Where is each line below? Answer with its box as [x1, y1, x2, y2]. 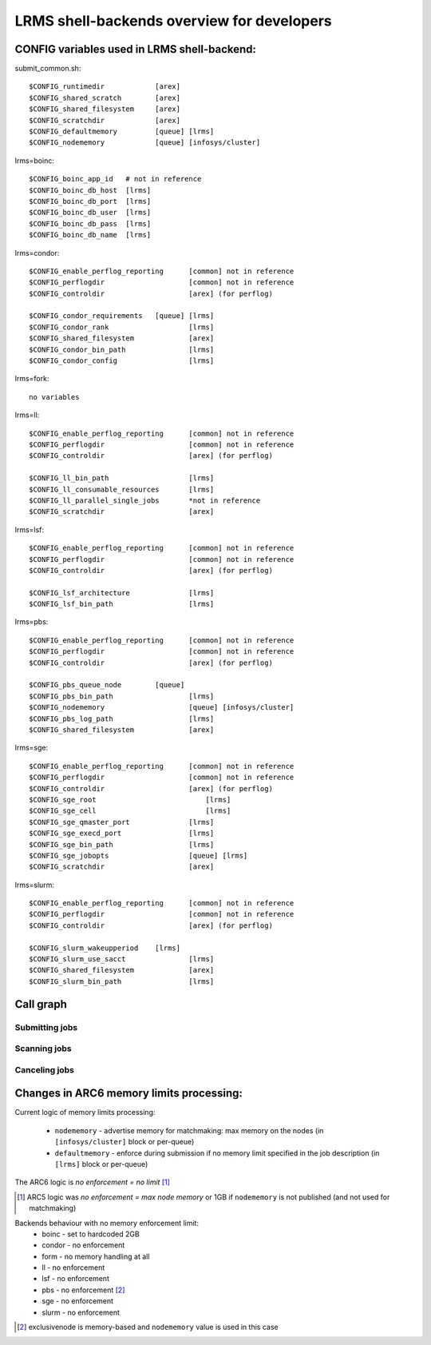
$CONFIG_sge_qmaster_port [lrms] [29, 818, 215, 826]
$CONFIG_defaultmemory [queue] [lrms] [29, 127, 215, 136]
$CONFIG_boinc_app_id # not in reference [29, 174, 202, 184]
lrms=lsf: [14, 524, 44, 535]
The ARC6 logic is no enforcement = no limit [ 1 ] [14, 1177, 171, 1187]
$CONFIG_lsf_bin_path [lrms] [29, 599, 215, 609]
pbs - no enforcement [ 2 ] [42, 1285, 125, 1295]
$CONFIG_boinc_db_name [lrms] [29, 230, 152, 240]
